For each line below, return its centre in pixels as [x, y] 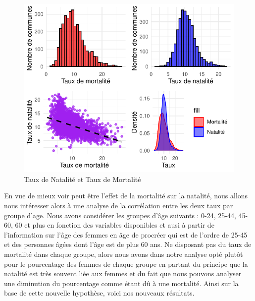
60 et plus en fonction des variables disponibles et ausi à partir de [115, 225]
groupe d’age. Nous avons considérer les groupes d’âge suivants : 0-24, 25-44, [120, 215]
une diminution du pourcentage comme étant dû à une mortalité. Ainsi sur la [121, 283]
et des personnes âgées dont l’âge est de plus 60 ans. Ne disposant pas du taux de [128, 244]
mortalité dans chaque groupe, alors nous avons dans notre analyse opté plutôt [124, 254]
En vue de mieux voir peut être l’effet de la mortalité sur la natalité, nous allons [126, 196]
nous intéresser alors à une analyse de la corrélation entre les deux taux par [119, 205]
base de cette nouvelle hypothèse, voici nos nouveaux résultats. [99, 293]
